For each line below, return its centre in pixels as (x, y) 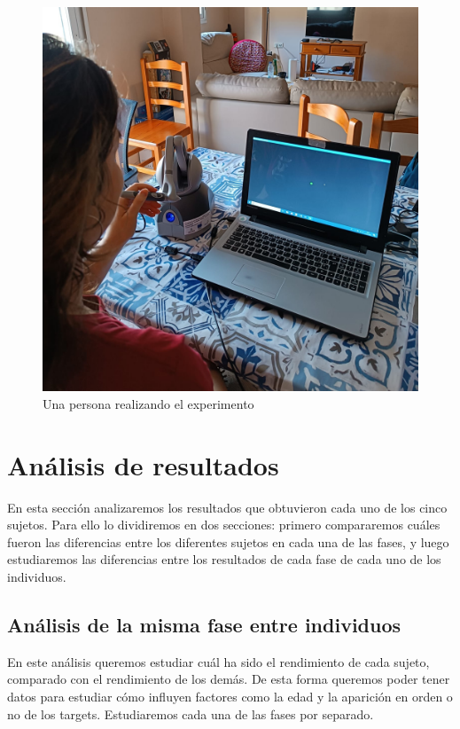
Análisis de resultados (143, 464)
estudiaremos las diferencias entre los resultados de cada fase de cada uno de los (224, 559)
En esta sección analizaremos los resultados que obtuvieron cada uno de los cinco (227, 507)
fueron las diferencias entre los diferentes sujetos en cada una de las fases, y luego (228, 541)
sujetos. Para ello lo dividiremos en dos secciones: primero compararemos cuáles (224, 525)
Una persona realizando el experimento (148, 403)
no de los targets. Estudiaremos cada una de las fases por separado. (191, 713)
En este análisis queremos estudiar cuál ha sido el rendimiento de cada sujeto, (218, 661)
